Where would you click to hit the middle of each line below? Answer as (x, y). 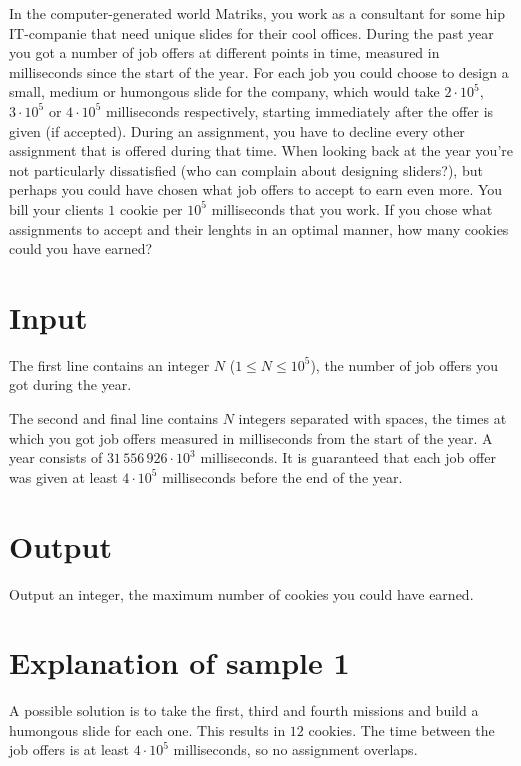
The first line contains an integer (109, 364)
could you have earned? (81, 248)
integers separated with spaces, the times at (372, 418)
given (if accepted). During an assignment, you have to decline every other (237, 130)
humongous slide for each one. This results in (147, 729)
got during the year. (70, 384)
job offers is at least (69, 749)
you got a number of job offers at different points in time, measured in (224, 52)
